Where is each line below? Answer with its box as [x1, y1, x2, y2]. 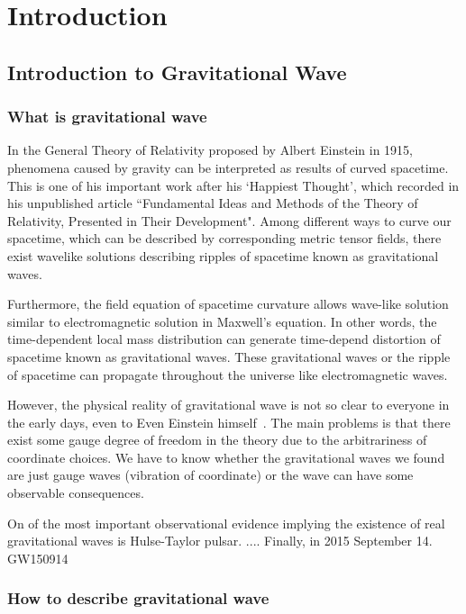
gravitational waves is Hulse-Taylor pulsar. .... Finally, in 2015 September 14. [7, 531, 433, 550]
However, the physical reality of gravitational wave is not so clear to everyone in [7, 395, 450, 414]
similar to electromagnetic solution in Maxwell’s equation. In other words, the [7, 312, 437, 330]
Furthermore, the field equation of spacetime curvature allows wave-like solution [7, 294, 449, 313]
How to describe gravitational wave [7, 587, 270, 609]
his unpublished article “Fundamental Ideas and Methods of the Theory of [7, 194, 418, 212]
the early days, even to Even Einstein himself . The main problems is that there [7, 412, 451, 431]
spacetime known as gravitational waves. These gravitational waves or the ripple [7, 347, 451, 366]
